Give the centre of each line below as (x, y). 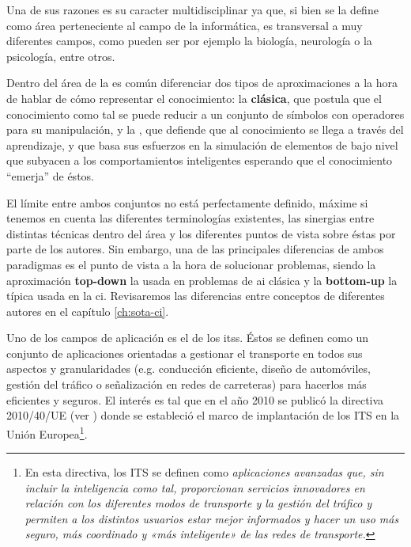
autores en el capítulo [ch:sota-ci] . (88, 311)
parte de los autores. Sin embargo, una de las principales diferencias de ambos (195, 249)
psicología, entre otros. (61, 56)
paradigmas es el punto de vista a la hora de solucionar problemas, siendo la (191, 264)
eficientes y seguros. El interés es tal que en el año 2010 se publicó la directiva (195, 399)
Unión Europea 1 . (47, 432)
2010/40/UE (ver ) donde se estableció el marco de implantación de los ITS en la (203, 415)
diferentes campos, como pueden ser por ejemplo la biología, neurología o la (189, 41)
